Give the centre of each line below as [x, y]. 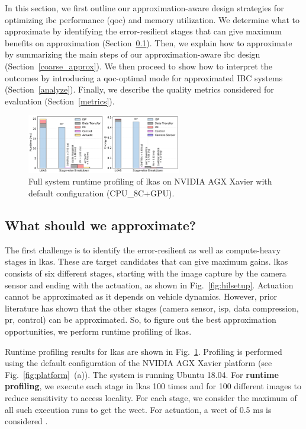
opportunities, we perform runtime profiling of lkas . [98, 331]
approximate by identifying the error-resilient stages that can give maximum [143, 31]
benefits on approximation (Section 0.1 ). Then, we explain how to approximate [149, 42]
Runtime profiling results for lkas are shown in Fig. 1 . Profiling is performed [144, 351]
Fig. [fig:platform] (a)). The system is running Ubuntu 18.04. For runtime [142, 374]
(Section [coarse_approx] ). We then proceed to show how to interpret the [138, 66]
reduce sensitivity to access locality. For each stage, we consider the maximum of [151, 397]
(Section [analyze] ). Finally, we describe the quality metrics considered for [139, 89]
